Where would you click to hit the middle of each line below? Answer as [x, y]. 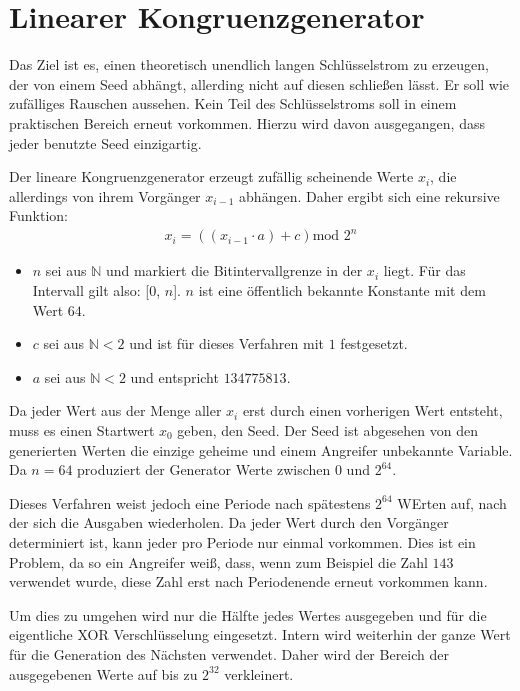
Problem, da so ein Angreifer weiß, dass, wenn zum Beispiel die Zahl [218, 561]
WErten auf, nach [452, 502]
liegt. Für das [424, 270]
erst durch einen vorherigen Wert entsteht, [372, 410]
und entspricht [174, 376]
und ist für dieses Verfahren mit [227, 343]
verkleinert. [259, 673]
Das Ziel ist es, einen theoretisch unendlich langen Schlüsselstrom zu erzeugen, [249, 64]
